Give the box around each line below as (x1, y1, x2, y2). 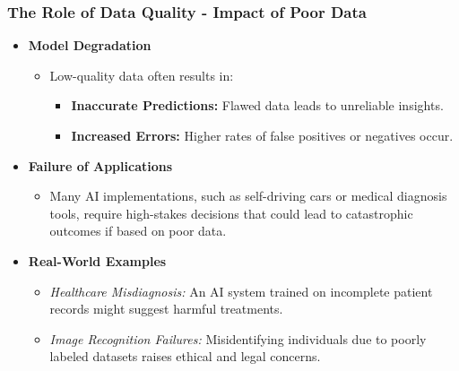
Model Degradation (28, 36, 152, 55)
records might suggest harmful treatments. (49, 299, 283, 318)
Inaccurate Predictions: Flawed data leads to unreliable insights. (71, 96, 444, 115)
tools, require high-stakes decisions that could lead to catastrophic (49, 203, 413, 222)
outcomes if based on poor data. (49, 221, 227, 240)
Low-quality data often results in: (49, 65, 234, 84)
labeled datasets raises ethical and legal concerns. (49, 347, 321, 366)
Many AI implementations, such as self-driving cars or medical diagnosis (49, 186, 447, 205)
